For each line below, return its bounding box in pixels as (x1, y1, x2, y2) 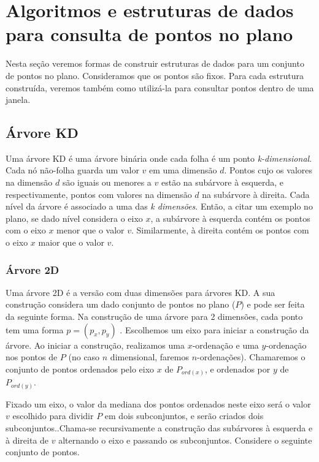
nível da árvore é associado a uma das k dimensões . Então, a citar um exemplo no (6, 200, 313, 213)
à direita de (6, 433, 49, 446)
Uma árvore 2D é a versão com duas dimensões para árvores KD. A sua (6, 286, 275, 298)
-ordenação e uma (192, 338, 259, 351)
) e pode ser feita (240, 298, 305, 311)
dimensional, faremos (110, 350, 189, 363)
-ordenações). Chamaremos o (197, 350, 306, 363)
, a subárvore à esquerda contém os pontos (150, 211, 310, 224)
